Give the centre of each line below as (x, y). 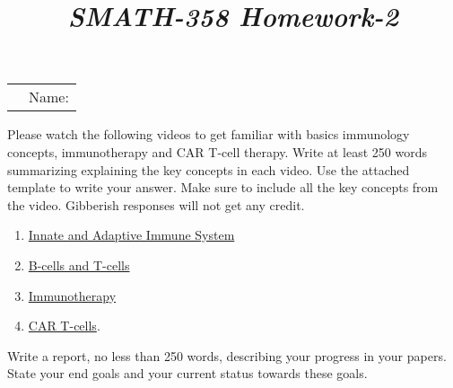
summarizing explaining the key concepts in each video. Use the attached (209, 169)
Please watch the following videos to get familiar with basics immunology (209, 134)
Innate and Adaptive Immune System (131, 235)
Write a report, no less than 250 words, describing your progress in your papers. (227, 355)
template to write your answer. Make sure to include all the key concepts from (223, 187)
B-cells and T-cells (79, 265)
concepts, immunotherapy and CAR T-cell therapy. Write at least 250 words (218, 151)
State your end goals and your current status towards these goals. (187, 373)
